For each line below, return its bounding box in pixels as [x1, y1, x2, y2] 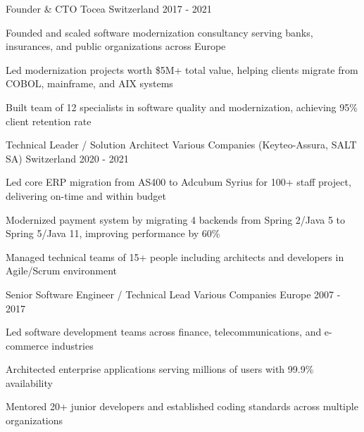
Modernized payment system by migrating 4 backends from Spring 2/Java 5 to [6, 212, 346, 227]
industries [51, 338, 94, 352]
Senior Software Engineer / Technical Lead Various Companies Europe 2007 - [6, 286, 341, 301]
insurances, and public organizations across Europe [6, 39, 226, 53]
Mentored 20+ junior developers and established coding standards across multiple [6, 399, 358, 414]
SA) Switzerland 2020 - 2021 [6, 151, 129, 165]
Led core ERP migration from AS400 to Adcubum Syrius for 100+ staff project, [6, 174, 351, 189]
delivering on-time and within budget [6, 188, 166, 203]
